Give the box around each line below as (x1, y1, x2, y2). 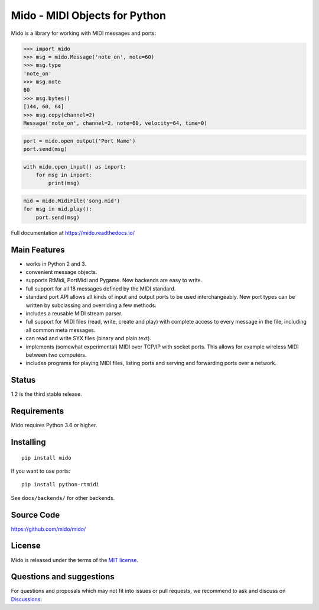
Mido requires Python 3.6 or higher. (11, 422, 97, 429)
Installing (11, 437, 47, 447)
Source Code (11, 509, 60, 520)
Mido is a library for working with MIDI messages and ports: (11, 30, 157, 37)
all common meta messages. (25, 326, 96, 334)
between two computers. (25, 351, 87, 358)
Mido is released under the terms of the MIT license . (11, 556, 139, 563)
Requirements (11, 406, 64, 417)
